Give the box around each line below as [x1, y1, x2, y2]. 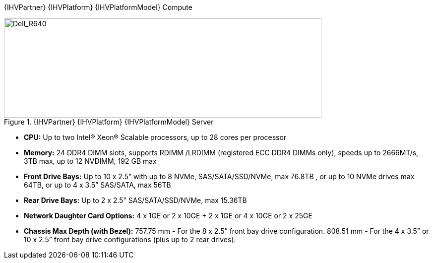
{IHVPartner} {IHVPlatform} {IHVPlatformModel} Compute [4, 3, 192, 11]
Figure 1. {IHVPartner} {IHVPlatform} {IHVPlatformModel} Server [4, 118, 214, 126]
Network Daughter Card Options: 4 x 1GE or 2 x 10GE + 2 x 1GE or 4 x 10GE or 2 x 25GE [24, 211, 312, 220]
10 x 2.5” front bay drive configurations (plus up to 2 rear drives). [24, 235, 236, 244]
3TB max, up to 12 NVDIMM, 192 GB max [24, 157, 157, 165]
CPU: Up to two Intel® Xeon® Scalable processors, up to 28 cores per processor [24, 133, 287, 141]
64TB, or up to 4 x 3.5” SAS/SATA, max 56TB [24, 181, 171, 189]
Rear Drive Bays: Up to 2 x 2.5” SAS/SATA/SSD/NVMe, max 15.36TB [24, 196, 247, 204]
